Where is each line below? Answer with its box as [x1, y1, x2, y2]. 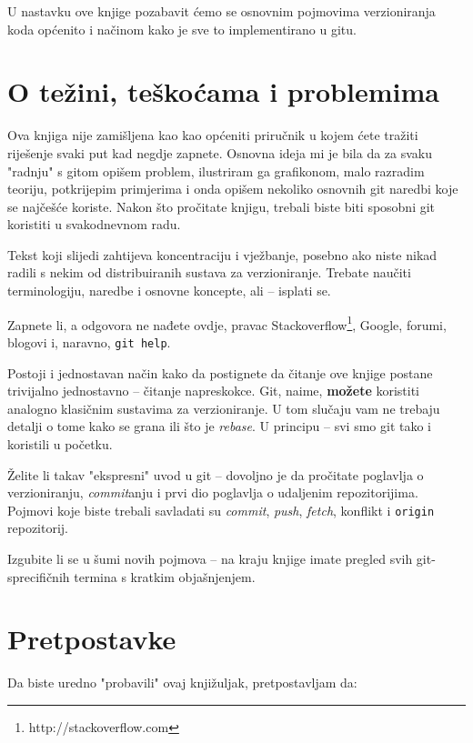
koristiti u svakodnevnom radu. [7, 215, 181, 234]
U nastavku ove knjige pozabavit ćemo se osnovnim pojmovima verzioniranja [7, 2, 436, 20]
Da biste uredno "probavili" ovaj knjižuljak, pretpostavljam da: [7, 673, 357, 692]
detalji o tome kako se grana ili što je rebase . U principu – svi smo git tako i [7, 417, 431, 436]
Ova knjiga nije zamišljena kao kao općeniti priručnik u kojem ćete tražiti [7, 126, 418, 145]
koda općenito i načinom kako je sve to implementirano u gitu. [7, 19, 357, 38]
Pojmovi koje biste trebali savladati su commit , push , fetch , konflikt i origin [7, 500, 435, 519]
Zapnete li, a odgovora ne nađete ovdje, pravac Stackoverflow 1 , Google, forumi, [7, 312, 447, 334]
